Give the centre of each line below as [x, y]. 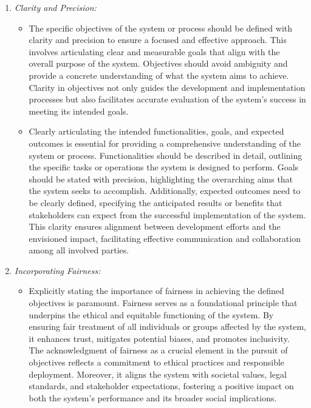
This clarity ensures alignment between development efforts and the [155, 226]
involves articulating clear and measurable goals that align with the [154, 51]
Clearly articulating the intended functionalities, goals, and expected [156, 131]
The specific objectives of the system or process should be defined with [161, 28]
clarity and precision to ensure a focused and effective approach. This [158, 40]
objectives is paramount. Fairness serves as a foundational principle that [163, 303]
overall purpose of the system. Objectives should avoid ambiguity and [158, 63]
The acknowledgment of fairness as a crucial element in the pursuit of [158, 350]
